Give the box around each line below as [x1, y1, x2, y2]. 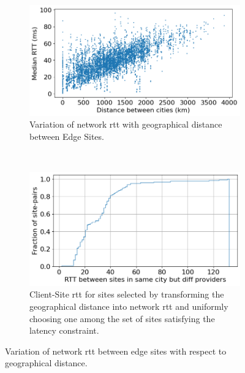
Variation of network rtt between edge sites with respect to [5, 344, 227, 357]
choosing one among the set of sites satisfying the [29, 312, 215, 325]
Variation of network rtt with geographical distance [29, 118, 222, 131]
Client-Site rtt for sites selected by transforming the [29, 288, 224, 301]
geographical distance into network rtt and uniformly [29, 300, 228, 312]
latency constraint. [29, 324, 99, 337]
